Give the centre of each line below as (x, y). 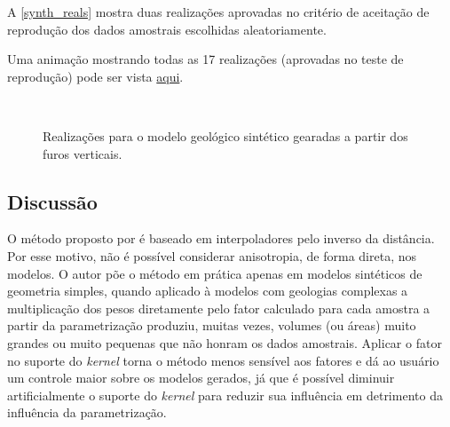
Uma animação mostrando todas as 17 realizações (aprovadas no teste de (205, 59)
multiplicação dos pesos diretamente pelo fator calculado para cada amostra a (219, 308)
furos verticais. (83, 153)
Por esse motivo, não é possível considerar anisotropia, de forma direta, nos (212, 255)
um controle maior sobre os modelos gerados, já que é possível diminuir (201, 378)
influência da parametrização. (87, 412)
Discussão (52, 201)
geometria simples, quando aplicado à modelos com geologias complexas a (208, 291)
